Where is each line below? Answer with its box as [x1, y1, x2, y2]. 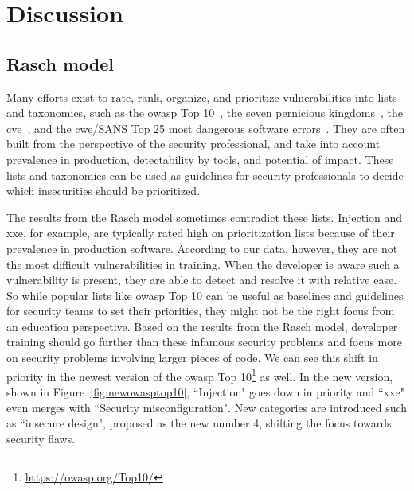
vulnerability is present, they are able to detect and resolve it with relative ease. [6, 271, 397, 288]
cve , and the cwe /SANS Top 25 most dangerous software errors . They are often [6, 119, 405, 136]
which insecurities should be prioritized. [6, 182, 201, 199]
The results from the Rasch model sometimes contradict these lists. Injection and [6, 208, 403, 225]
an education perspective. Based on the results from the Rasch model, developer [6, 318, 398, 334]
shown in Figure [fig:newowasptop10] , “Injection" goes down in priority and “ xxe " [6, 383, 404, 399]
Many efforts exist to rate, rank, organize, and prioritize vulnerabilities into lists [6, 88, 397, 105]
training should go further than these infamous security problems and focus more [6, 333, 402, 350]
